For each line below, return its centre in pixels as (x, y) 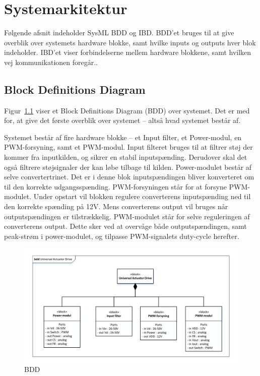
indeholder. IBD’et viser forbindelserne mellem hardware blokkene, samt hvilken (128, 52)
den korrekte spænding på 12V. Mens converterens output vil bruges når (116, 206)
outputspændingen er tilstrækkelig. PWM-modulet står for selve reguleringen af (127, 216)
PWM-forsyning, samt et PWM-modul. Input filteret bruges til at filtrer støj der (128, 147)
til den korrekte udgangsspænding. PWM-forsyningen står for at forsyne (115, 186)
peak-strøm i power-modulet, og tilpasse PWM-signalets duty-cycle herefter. (122, 236)
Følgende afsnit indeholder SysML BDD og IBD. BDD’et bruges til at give (119, 33)
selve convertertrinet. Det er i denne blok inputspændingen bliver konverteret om (129, 177)
